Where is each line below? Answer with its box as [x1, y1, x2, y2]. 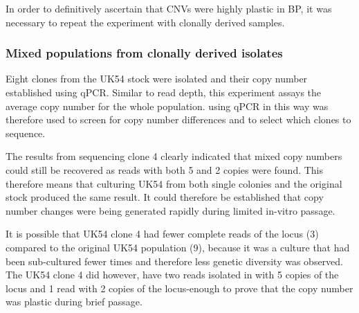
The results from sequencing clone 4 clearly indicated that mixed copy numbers [6, 149, 342, 163]
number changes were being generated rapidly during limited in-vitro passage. [6, 203, 335, 217]
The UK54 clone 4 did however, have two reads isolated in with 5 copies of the [6, 267, 339, 282]
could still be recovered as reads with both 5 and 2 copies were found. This [6, 162, 324, 177]
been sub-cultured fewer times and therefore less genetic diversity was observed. [6, 253, 343, 268]
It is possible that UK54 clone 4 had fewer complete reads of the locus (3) [6, 226, 319, 241]
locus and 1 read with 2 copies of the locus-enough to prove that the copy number [6, 280, 353, 295]
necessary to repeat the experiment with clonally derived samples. [6, 15, 285, 29]
